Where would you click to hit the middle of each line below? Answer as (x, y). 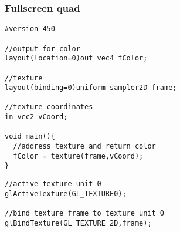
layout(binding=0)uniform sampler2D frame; (91, 88)
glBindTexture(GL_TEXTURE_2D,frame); (78, 223)
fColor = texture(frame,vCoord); (78, 156)
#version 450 (30, 29)
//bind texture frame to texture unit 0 (85, 213)
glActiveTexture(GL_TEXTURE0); (66, 194)
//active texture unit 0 (53, 184)
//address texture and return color (84, 147)
